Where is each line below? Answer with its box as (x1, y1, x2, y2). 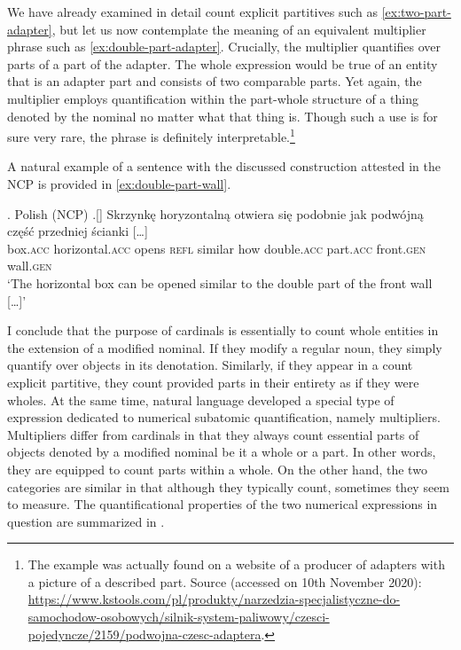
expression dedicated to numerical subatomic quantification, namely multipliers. (7, 408, 441, 427)
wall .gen (7, 256, 52, 275)
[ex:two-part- (381, 3, 451, 20)
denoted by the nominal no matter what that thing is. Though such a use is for (7, 106, 438, 125)
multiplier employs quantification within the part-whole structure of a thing (7, 89, 418, 107)
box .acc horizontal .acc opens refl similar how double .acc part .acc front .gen (7, 239, 426, 257)
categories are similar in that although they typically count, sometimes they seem (7, 477, 450, 496)
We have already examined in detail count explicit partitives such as (7, 3, 378, 20)
